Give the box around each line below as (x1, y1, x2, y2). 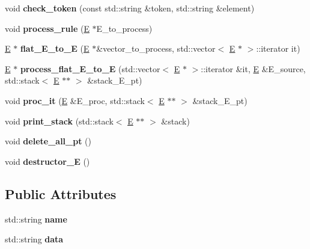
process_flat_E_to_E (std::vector (20, 62, 160, 75)
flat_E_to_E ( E (20, 42, 90, 55)
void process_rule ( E (5, 22, 90, 34)
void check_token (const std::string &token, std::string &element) (5, 2, 255, 14)
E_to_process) (96, 22, 153, 34)
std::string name (5, 212, 67, 225)
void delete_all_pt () (5, 135, 92, 147)
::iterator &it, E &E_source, (201, 62, 306, 75)
